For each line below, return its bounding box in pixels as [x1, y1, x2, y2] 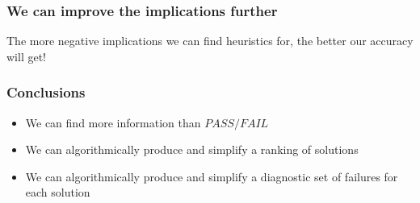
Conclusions [6, 82, 86, 102]
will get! [6, 48, 46, 64]
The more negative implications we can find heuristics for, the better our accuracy [6, 32, 414, 49]
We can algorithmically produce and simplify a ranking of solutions [25, 141, 359, 158]
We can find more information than [25, 114, 201, 130]
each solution [25, 184, 90, 201]
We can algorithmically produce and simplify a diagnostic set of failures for [25, 168, 398, 184]
